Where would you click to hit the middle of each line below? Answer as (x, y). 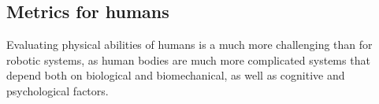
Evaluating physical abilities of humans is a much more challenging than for (189, 45)
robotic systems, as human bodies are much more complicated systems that (188, 59)
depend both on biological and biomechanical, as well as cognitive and (176, 75)
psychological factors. (58, 90)
